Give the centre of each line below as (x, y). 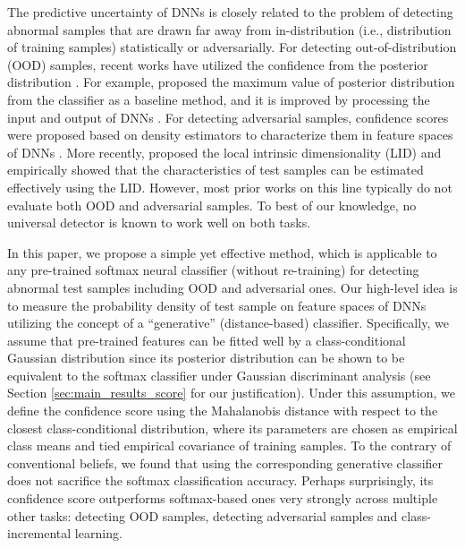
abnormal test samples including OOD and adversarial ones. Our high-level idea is (232, 287)
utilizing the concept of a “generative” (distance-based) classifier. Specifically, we (228, 323)
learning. (98, 533)
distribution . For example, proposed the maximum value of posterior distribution (231, 82)
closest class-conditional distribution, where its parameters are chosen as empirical (232, 428)
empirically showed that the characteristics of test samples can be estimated (216, 170)
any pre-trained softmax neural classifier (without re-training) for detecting (213, 270)
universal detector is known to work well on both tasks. (159, 223)
